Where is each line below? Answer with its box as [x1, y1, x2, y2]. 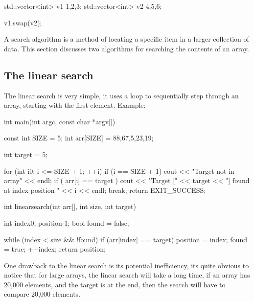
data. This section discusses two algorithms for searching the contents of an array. [4, 43, 249, 53]
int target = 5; [4, 149, 48, 159]
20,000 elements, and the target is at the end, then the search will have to [4, 279, 226, 289]
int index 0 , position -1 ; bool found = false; [4, 217, 129, 228]
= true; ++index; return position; [4, 244, 106, 254]
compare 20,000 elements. [4, 289, 81, 299]
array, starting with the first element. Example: [4, 100, 146, 110]
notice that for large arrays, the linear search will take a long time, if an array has [4, 270, 250, 280]
